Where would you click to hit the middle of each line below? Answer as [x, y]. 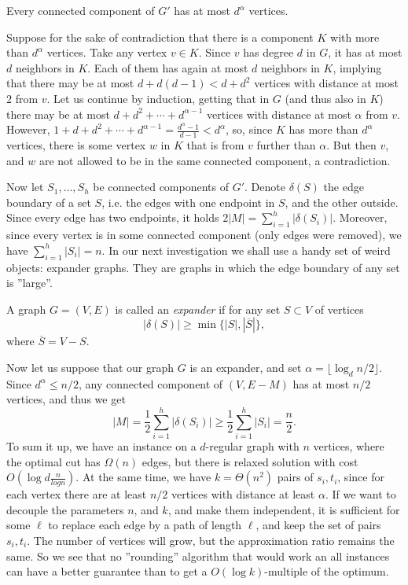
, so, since [249, 129]
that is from [215, 144]
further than [286, 144]
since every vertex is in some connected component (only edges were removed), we [204, 235]
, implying [357, 67]
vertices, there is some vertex [76, 144]
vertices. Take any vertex [107, 52]
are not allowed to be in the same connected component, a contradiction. [215, 160]
